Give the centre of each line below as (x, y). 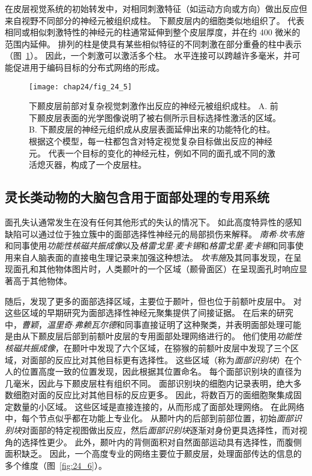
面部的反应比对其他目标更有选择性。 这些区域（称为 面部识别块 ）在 (161, 359)
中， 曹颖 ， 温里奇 (38, 324)
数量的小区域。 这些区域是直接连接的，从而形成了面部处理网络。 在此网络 (159, 406)
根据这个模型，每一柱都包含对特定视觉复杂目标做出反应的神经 (151, 141)
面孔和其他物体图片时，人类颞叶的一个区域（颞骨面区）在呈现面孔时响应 (156, 269)
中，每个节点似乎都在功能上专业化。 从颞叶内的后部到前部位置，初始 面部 (149, 418)
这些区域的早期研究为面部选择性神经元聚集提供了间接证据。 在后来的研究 (149, 313)
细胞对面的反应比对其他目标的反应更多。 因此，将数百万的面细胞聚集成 (153, 395)
